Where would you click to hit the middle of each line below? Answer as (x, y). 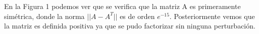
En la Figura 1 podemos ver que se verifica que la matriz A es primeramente (122, 6)
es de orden (137, 16)
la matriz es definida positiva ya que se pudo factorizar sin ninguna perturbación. (130, 26)
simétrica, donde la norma (44, 16)
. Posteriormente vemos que (212, 16)
